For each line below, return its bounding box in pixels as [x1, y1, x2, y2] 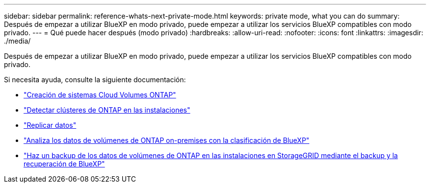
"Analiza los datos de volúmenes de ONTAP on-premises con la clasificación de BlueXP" [24, 136, 310, 144]
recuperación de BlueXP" [24, 160, 105, 168]
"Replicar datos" [24, 121, 77, 129]
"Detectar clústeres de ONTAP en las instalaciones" [24, 106, 190, 114]
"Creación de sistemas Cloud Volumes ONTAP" [24, 91, 176, 99]
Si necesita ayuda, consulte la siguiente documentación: [4, 75, 186, 84]
